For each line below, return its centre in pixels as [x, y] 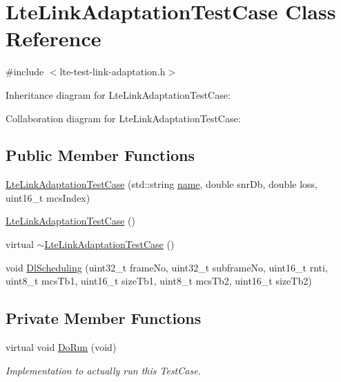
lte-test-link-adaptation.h [113, 71]
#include [25, 71]
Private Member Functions [104, 318]
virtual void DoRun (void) [61, 347]
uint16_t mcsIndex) [48, 197]
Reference [53, 38]
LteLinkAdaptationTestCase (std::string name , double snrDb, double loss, [162, 184]
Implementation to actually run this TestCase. [103, 370]
